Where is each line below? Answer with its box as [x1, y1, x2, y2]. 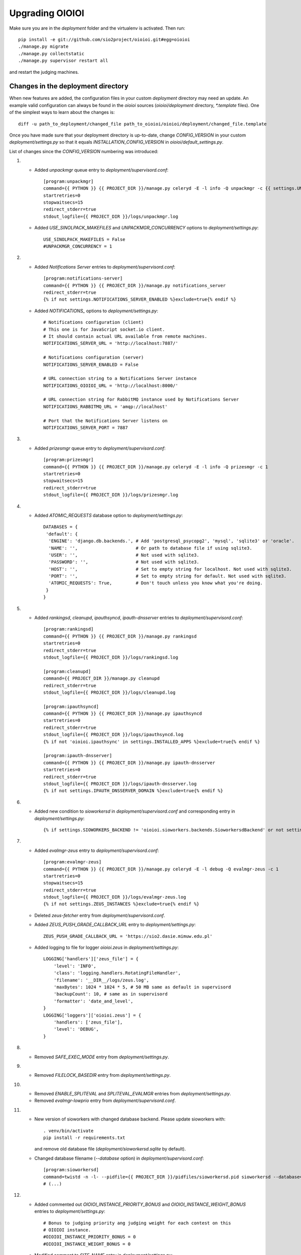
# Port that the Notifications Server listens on [43, 418, 168, 424]
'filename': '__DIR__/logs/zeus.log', [53, 977, 149, 983]
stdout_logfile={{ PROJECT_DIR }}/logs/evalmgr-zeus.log [43, 894, 187, 900]
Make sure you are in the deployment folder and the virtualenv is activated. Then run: [9, 25, 186, 31]
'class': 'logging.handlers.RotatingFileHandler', [53, 970, 181, 976]
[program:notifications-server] [43, 276, 123, 281]
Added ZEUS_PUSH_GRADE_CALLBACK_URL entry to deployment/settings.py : [34, 922, 196, 928]
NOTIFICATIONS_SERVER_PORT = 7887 [43, 425, 128, 431]
